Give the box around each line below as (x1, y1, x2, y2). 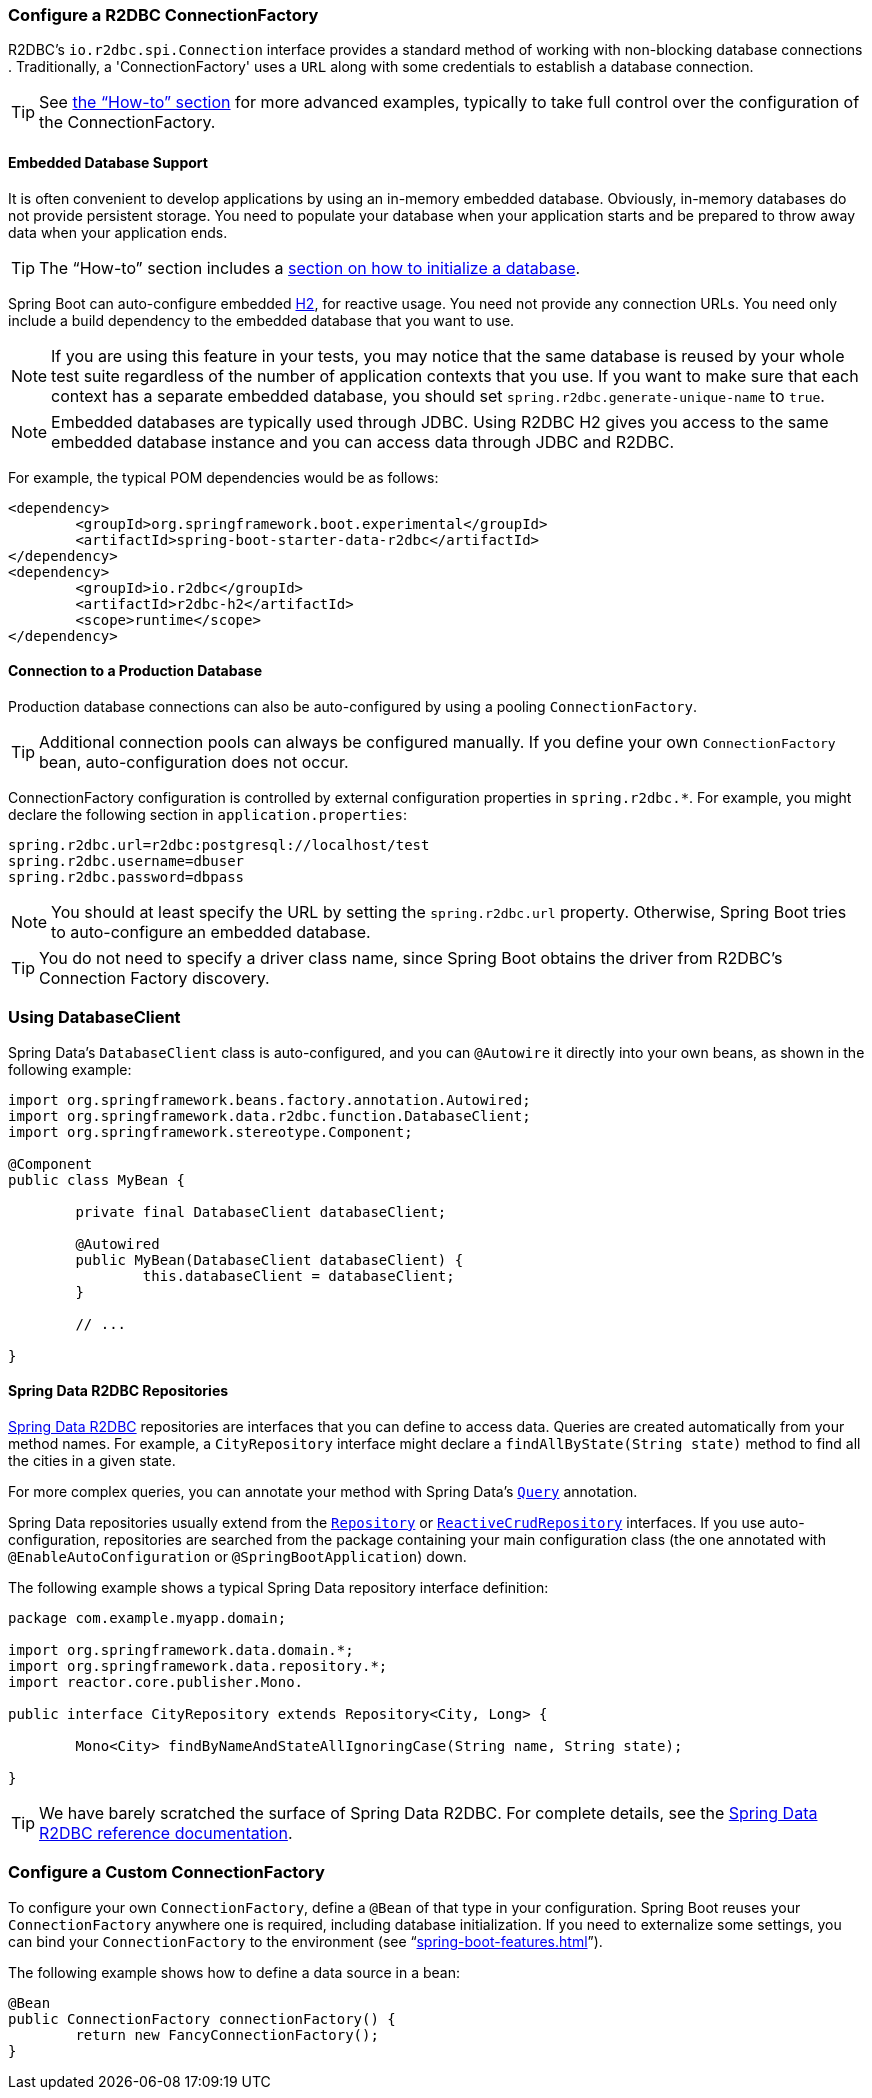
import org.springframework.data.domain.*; (8, 1641, 354, 1658)
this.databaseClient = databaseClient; (142, 1267, 455, 1284)
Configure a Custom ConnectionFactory (8, 1862, 325, 1883)
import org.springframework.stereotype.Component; (8, 1123, 413, 1140)
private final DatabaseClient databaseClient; (75, 1203, 447, 1220)
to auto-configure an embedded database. (51, 921, 371, 942)
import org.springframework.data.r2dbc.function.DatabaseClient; (8, 1107, 531, 1124)
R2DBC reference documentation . (39, 1822, 293, 1843)
